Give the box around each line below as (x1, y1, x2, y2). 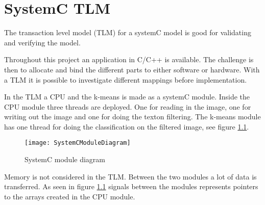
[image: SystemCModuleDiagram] (25, 139, 131, 147)
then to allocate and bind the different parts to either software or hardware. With (4, 64, 260, 74)
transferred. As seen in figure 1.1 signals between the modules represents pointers (4, 181, 258, 192)
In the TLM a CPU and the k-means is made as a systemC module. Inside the (4, 91, 250, 102)
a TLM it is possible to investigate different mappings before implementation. (4, 74, 247, 85)
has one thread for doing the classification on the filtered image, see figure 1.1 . (4, 121, 249, 132)
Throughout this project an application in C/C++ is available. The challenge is (4, 54, 254, 65)
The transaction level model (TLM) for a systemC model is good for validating (4, 27, 251, 38)
